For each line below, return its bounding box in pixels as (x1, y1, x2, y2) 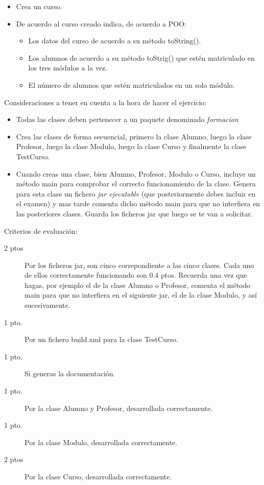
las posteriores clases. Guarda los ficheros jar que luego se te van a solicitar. (16, 208, 253, 219)
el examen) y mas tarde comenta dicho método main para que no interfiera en (16, 198, 260, 209)
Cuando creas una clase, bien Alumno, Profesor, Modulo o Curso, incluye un (16, 168, 256, 179)
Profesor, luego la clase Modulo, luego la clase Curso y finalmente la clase (16, 141, 247, 152)
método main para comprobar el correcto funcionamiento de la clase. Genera (16, 178, 256, 189)
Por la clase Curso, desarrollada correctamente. (25, 471, 172, 481)
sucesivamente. (25, 300, 70, 310)
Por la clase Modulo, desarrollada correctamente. (25, 436, 178, 447)
